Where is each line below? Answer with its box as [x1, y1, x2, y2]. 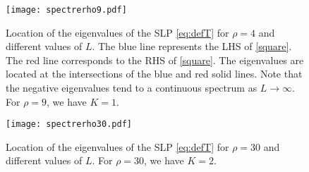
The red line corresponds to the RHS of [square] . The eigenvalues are [6, 52, 304, 67]
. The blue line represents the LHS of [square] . [92, 39, 292, 54]
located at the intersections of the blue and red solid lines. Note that [6, 66, 303, 81]
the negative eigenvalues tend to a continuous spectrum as [6, 80, 257, 95]
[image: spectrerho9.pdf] [6, 5, 127, 15]
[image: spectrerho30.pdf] [6, 119, 132, 130]
